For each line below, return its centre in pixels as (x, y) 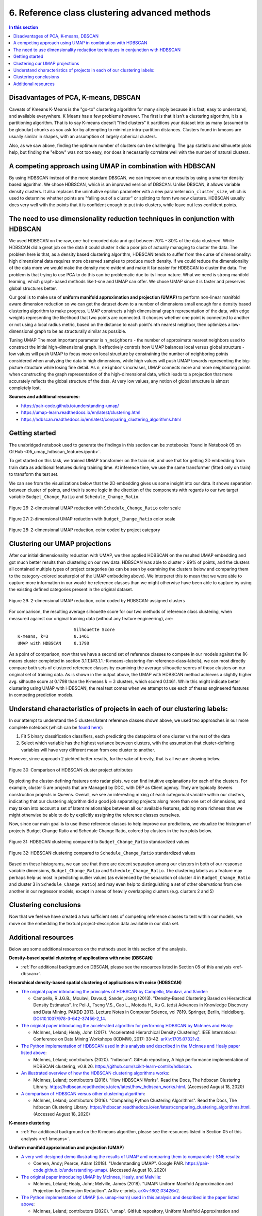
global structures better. (33, 288)
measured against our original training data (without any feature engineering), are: (91, 618)
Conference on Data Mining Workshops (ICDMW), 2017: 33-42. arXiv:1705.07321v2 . (117, 1039)
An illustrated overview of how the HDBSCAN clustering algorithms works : (95, 1073)
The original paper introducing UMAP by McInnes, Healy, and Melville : (91, 1177)
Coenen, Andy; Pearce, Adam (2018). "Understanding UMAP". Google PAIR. (109, 1163)
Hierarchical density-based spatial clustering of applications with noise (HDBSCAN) (95, 983)
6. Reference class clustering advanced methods (110, 13)
